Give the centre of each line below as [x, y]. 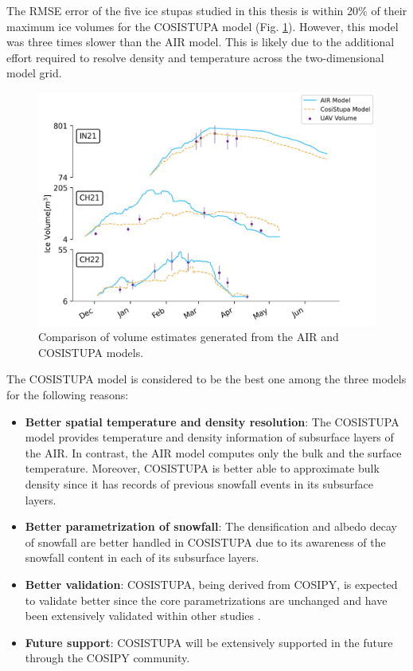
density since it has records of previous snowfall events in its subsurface [199, 484]
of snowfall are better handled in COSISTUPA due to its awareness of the [205, 542]
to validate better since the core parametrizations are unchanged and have [206, 600]
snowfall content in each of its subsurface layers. [142, 557]
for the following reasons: [68, 395]
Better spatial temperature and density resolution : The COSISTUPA [212, 421]
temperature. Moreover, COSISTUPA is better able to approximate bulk [202, 468]
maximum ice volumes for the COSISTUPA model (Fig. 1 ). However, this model [203, 26]
